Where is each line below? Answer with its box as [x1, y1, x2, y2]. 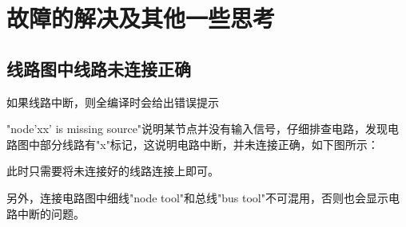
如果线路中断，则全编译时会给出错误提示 [6, 93, 219, 110]
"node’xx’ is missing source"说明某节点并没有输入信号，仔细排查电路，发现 [6, 120, 388, 137]
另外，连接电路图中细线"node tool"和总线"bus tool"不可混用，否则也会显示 [6, 189, 388, 205]
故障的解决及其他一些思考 [6, 2, 276, 34]
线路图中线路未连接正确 [6, 56, 191, 80]
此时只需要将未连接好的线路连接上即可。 [6, 162, 219, 179]
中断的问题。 [17, 205, 85, 221]
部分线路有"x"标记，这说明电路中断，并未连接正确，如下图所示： [39, 135, 379, 152]
